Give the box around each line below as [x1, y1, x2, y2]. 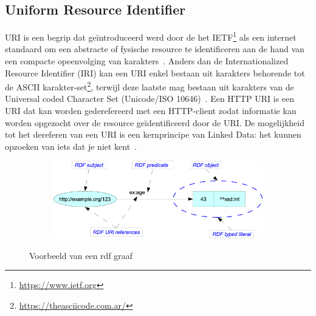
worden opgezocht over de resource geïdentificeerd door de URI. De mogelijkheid [5, 116, 304, 129]
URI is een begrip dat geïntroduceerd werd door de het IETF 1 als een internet [5, 29, 297, 43]
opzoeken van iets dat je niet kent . [5, 140, 137, 152]
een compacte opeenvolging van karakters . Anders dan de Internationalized [5, 55, 289, 67]
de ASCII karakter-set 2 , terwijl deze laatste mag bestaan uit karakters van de [5, 79, 294, 93]
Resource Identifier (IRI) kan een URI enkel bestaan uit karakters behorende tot [5, 66, 305, 79]
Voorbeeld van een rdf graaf [29, 249, 133, 261]
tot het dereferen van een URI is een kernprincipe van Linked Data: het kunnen [5, 128, 301, 141]
